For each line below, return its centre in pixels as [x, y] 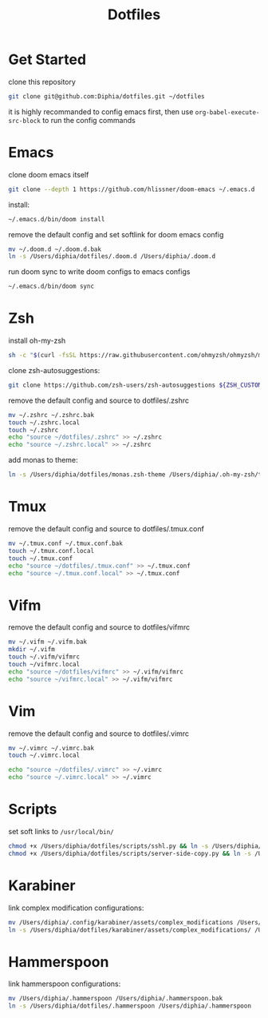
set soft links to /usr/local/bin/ [61, 831]
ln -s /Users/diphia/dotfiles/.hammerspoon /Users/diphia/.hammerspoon [130, 1006]
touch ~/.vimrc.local [44, 756]
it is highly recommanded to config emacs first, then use [101, 111]
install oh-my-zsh [37, 340]
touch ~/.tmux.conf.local [51, 551]
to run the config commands [89, 120]
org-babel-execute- [227, 112]
